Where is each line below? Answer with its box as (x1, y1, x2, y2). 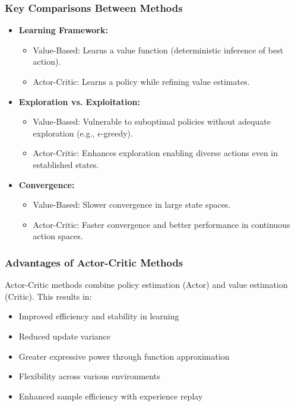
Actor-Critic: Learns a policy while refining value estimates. (33, 75, 250, 87)
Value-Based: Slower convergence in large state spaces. (33, 198, 231, 211)
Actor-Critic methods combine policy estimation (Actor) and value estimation (5, 278, 288, 291)
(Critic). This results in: (5, 290, 92, 302)
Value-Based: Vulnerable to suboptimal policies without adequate (33, 115, 271, 128)
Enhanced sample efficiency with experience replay (18, 389, 203, 402)
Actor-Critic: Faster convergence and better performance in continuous (33, 218, 290, 230)
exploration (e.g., (33, 126, 95, 139)
